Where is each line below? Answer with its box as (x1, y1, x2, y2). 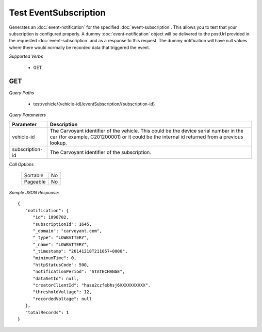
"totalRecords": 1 (25, 310, 69, 315)
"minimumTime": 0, (33, 255, 77, 261)
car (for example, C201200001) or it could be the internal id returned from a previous (49, 133, 244, 140)
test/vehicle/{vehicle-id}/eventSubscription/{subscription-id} (33, 101, 155, 107)
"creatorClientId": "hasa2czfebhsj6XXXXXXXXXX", (33, 282, 151, 288)
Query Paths (9, 90, 34, 96)
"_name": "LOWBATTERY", (33, 242, 90, 247)
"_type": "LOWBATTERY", (33, 235, 90, 240)
